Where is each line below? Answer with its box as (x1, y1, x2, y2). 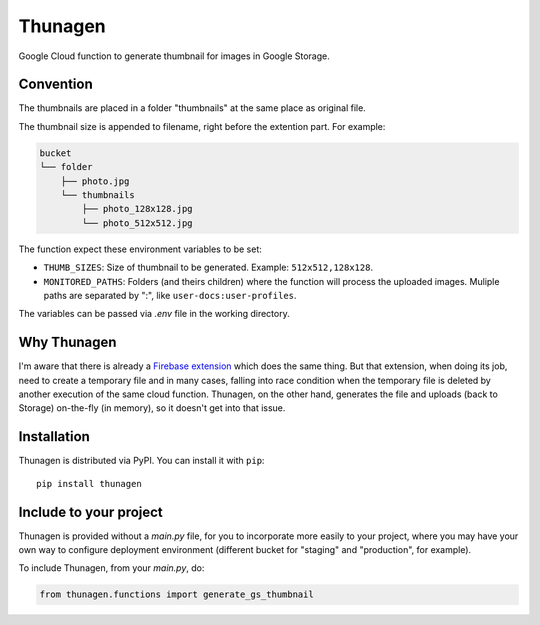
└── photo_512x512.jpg (81, 217, 194, 229)
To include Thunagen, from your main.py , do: (18, 562, 205, 574)
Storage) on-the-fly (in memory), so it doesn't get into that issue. (18, 402, 286, 414)
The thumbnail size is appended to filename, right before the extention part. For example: (18, 120, 386, 132)
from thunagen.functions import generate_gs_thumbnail (39, 589, 314, 600)
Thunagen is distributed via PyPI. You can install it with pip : (18, 455, 265, 467)
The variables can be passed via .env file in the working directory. (18, 308, 290, 320)
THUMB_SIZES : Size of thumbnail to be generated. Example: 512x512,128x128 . (43, 261, 374, 274)
